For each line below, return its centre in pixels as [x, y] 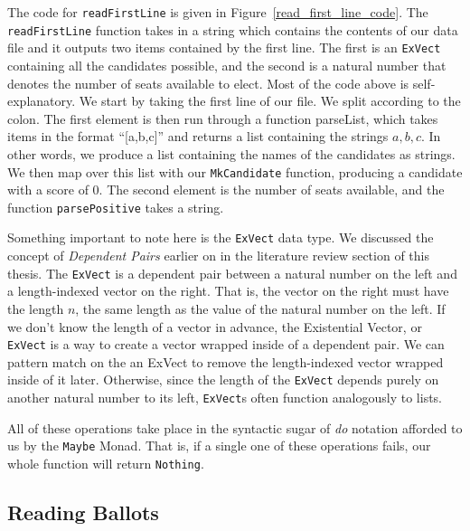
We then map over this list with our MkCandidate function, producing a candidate [235, 171]
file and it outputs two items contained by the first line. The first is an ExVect [224, 47]
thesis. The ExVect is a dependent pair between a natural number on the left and [232, 273]
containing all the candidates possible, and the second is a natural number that [227, 65]
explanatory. [42, 101]
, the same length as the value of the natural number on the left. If [260, 308]
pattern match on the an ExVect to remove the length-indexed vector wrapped [226, 361]
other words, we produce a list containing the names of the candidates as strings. [231, 153]
